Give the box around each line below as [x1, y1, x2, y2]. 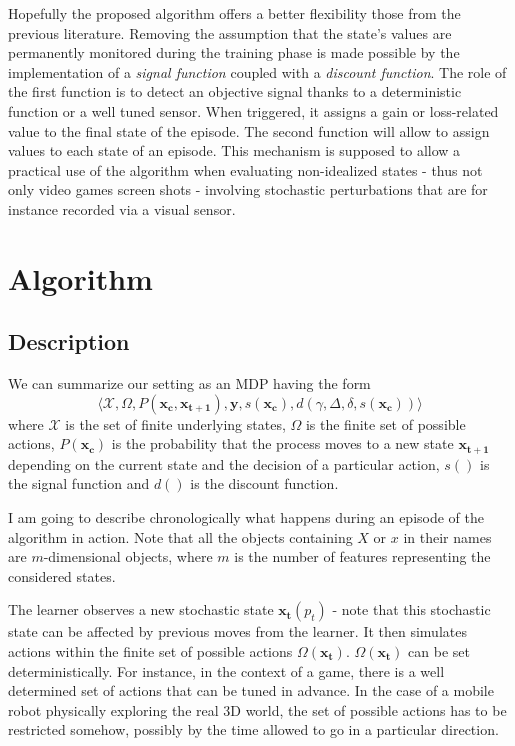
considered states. [8, 565, 116, 586]
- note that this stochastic [332, 599, 491, 620]
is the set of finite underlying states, [65, 413, 286, 434]
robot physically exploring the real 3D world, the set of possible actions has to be [8, 699, 507, 720]
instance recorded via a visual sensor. [8, 198, 236, 219]
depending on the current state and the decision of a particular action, [8, 453, 440, 474]
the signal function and [8, 473, 150, 494]
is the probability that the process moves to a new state [111, 433, 454, 454]
